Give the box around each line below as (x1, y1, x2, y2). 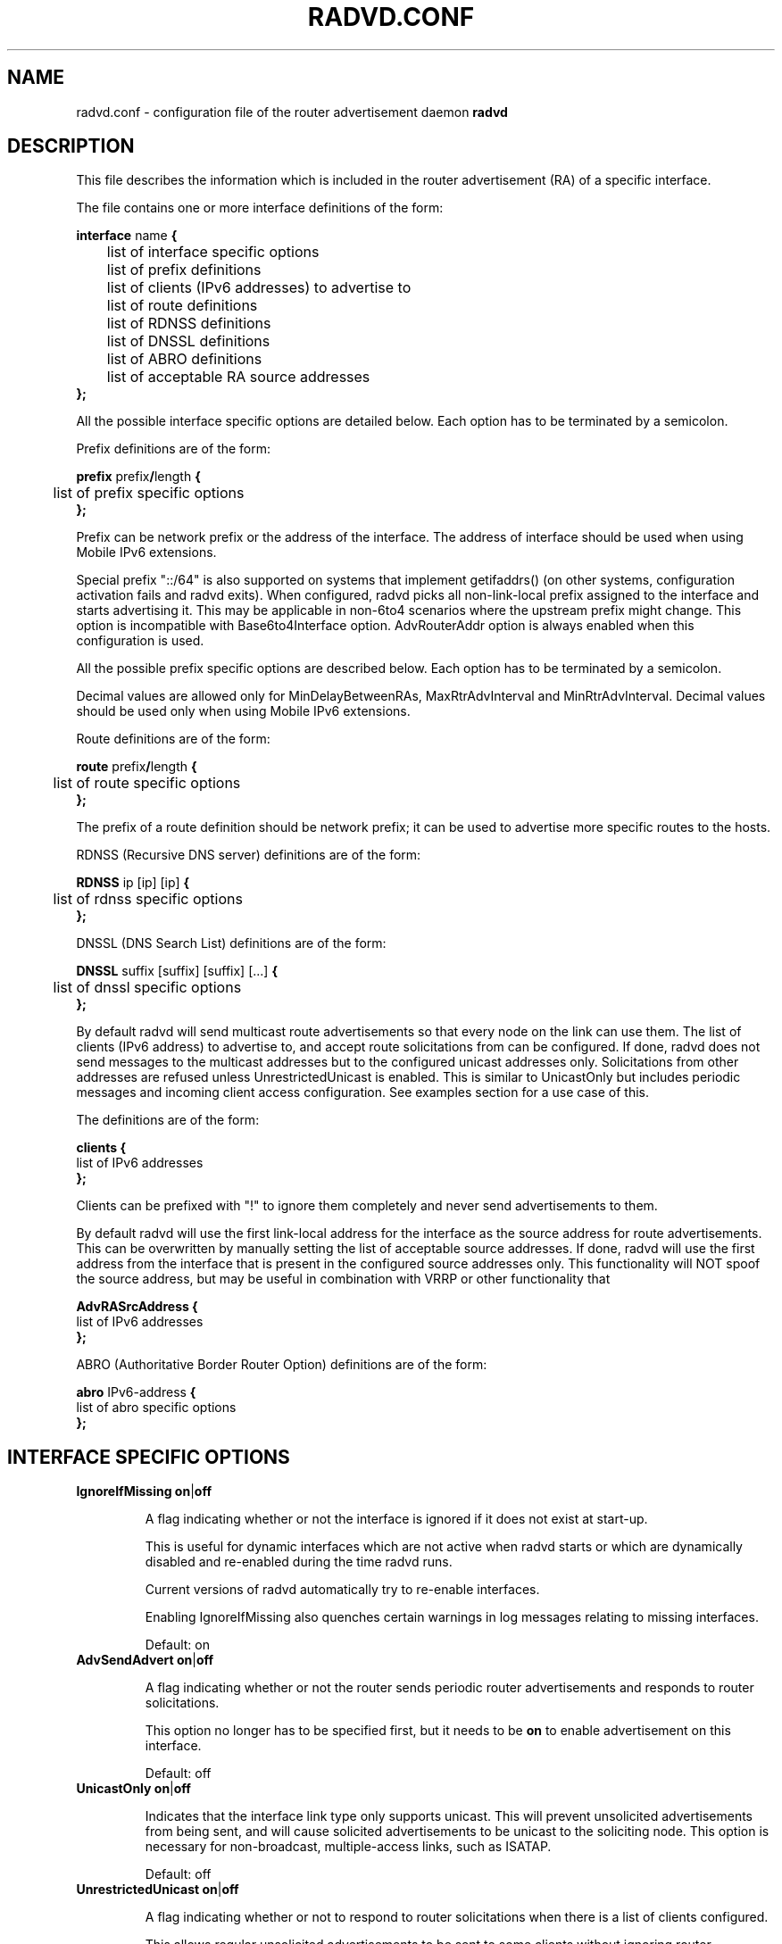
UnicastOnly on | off (76, 1781, 191, 1797)
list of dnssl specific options (53, 978, 242, 997)
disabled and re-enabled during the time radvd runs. (145, 1554, 453, 1570)
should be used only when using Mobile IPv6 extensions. (76, 703, 411, 719)
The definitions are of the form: (76, 1112, 260, 1128)
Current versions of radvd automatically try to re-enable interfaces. (145, 1582, 540, 1598)
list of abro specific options (76, 1400, 237, 1416)
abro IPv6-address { (76, 1384, 196, 1400)
